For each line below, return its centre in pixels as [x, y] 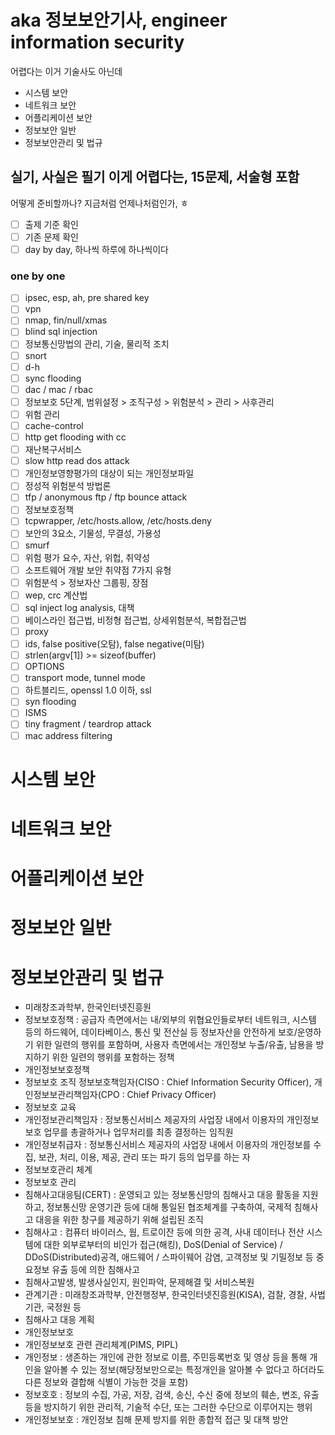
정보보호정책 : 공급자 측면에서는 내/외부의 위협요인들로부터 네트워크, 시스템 [170, 1020]
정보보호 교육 [50, 1107]
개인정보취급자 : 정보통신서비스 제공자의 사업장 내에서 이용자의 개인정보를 [168, 1145]
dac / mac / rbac [59, 389]
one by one [38, 276]
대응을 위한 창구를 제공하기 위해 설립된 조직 [119, 1220]
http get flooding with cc [75, 437]
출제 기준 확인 [51, 224]
